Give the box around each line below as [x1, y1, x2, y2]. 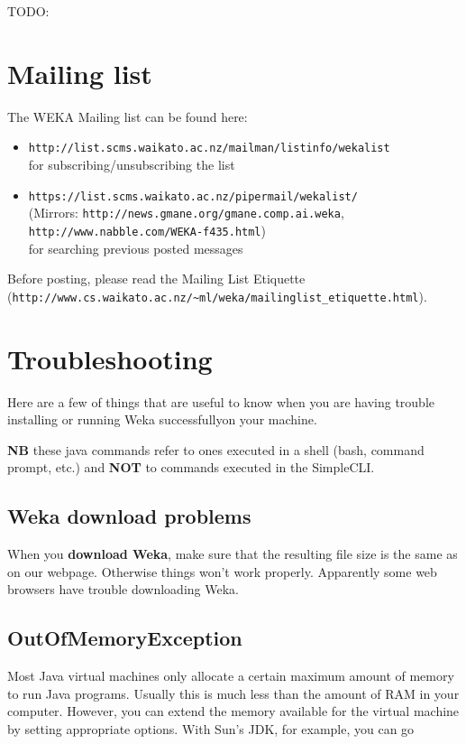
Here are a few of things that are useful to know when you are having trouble [7, 392, 435, 411]
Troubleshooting [7, 339, 213, 377]
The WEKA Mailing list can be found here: [7, 107, 248, 126]
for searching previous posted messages [28, 238, 243, 257]
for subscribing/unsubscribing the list [28, 154, 235, 173]
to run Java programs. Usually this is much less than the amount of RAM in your [7, 684, 460, 702]
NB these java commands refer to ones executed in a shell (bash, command [7, 440, 425, 459]
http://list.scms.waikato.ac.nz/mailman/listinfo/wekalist [28, 142, 390, 155]
